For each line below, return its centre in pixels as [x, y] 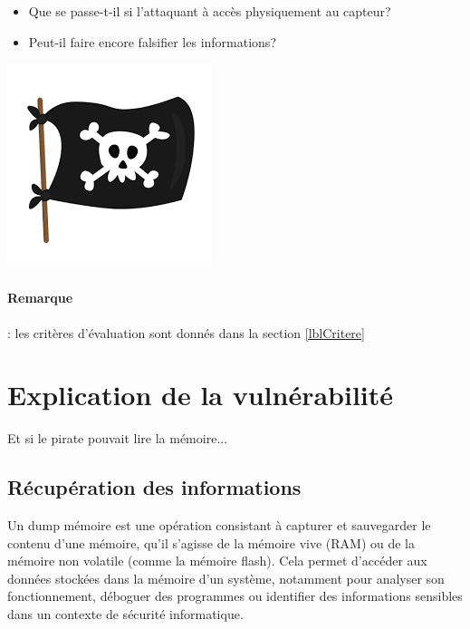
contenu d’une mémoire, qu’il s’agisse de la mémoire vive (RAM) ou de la [211, 542]
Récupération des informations [154, 487]
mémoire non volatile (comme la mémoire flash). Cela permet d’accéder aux [217, 561]
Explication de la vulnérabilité [201, 395]
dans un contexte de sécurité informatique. [125, 614]
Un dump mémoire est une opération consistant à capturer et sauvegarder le [219, 525]
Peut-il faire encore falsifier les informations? [152, 41]
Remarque [40, 298]
